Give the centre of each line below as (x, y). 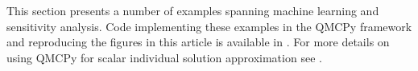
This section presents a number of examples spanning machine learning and (193, 10)
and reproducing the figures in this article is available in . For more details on (198, 42)
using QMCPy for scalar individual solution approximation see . (164, 57)
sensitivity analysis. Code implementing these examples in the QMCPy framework (209, 26)
